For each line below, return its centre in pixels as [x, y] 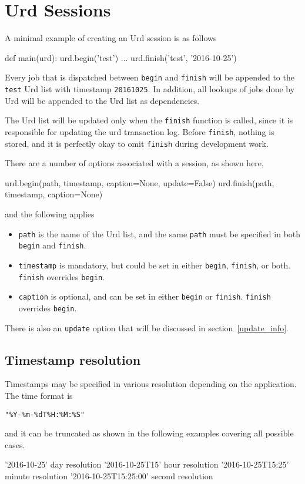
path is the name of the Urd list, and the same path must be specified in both [160, 233]
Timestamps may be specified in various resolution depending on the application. [151, 384]
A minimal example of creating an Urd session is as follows [111, 38]
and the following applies [50, 214]
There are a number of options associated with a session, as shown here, [134, 163]
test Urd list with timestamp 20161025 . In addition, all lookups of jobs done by [150, 88]
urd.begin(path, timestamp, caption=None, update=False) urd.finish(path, [140, 182]
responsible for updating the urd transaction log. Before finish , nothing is [140, 131]
